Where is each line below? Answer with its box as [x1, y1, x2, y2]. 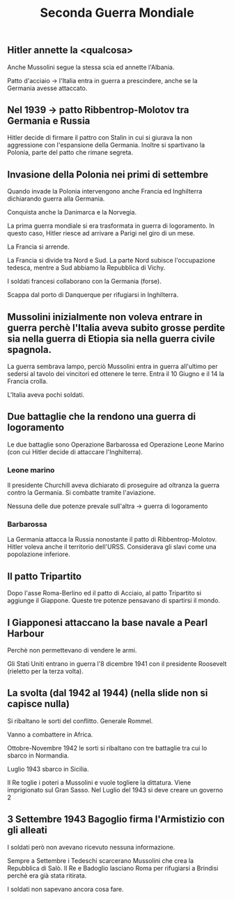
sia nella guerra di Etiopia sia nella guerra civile [7, 333, 216, 344]
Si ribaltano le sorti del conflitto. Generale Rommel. [7, 716, 153, 725]
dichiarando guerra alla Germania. [7, 194, 105, 203]
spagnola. [7, 344, 52, 356]
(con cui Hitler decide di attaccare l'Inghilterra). [7, 447, 143, 456]
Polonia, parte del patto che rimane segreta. [7, 148, 134, 157]
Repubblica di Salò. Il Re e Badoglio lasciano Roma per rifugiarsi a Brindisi [7, 864, 219, 872]
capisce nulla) [7, 698, 70, 710]
